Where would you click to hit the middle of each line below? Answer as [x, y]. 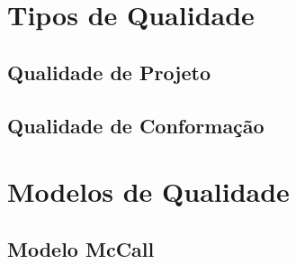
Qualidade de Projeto [109, 72]
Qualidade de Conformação [136, 125]
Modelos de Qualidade [148, 191]
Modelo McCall [81, 248]
